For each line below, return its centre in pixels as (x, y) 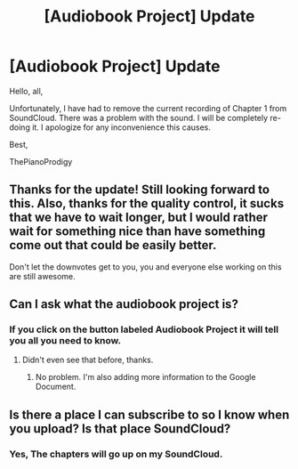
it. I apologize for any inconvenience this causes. (122, 127)
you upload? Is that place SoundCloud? (120, 429)
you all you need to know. (65, 341)
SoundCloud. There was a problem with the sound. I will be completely (139, 117)
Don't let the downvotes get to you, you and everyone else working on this (145, 267)
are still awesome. (42, 276)
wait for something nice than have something (137, 232)
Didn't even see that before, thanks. (88, 360)
